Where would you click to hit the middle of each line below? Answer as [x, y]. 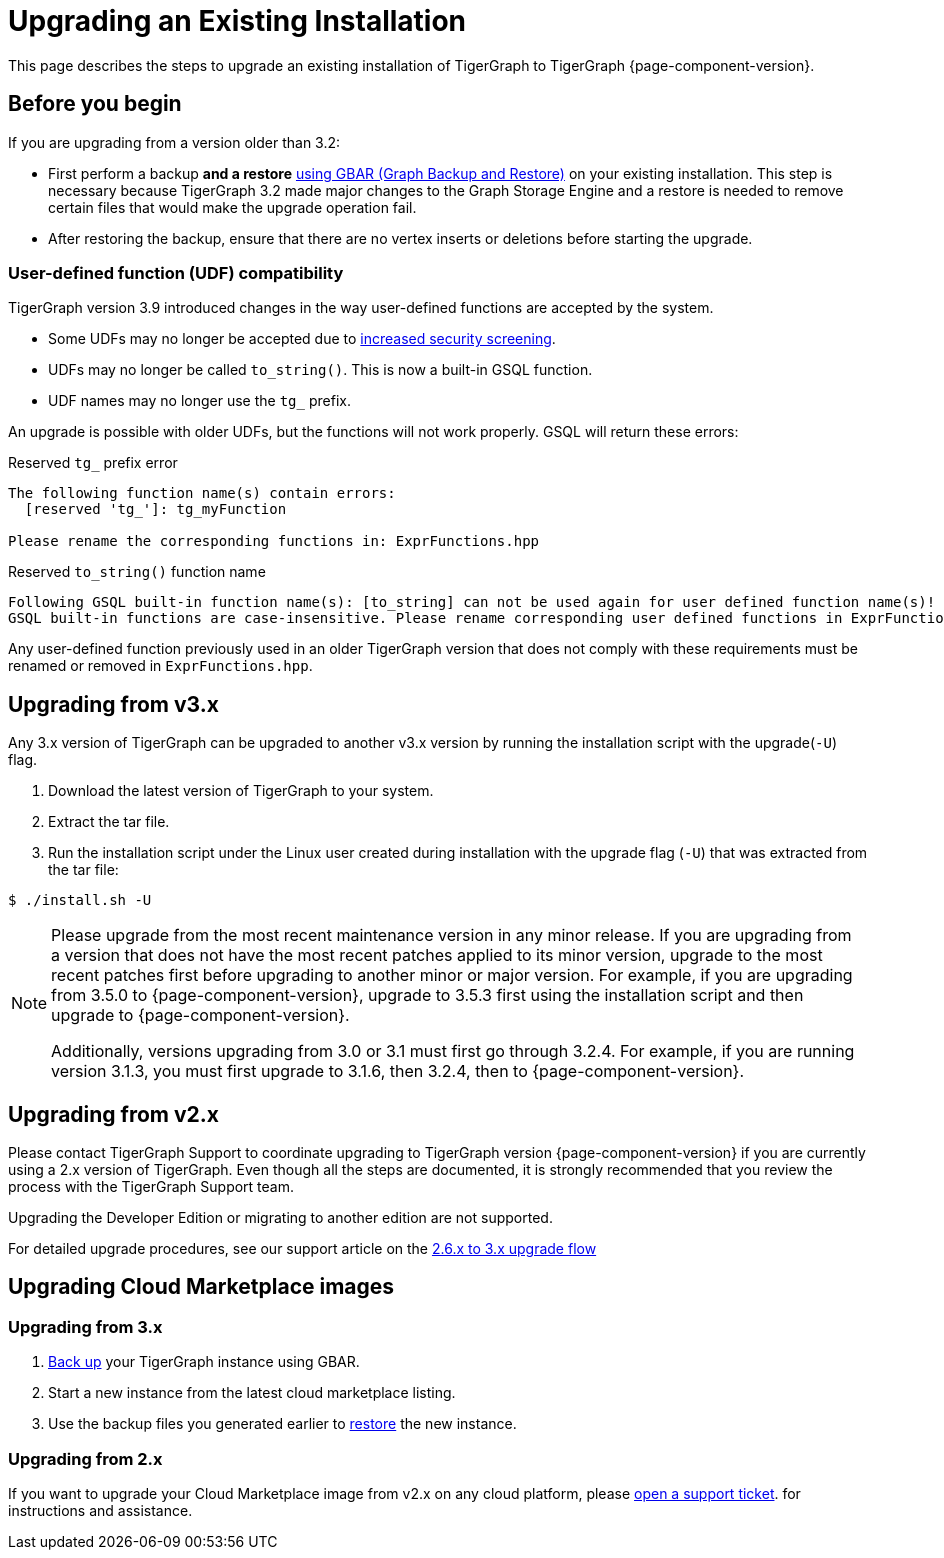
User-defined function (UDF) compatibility [176, 272]
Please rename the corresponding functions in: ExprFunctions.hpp [274, 541]
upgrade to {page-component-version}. [200, 1015]
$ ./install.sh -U [80, 900]
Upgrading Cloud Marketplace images [201, 1287]
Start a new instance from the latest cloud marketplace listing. [252, 1393]
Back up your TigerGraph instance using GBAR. [204, 1362]
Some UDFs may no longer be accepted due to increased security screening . [302, 339]
